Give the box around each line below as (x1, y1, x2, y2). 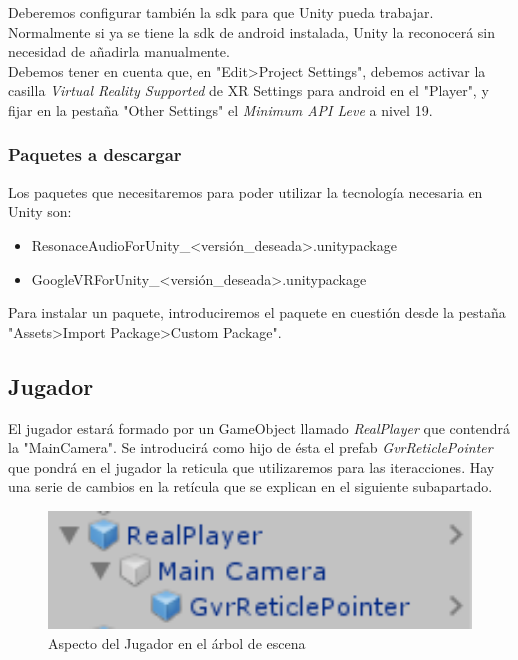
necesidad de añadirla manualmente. (8, 41, 230, 62)
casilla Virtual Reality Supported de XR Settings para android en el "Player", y (8, 80, 489, 101)
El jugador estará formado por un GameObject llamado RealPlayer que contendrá (8, 417, 510, 438)
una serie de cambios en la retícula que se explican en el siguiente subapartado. (8, 476, 493, 497)
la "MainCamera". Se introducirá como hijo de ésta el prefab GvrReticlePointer (8, 437, 493, 458)
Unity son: (8, 201, 72, 222)
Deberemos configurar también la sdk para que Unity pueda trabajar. (8, 2, 434, 22)
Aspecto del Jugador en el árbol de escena (48, 632, 306, 653)
